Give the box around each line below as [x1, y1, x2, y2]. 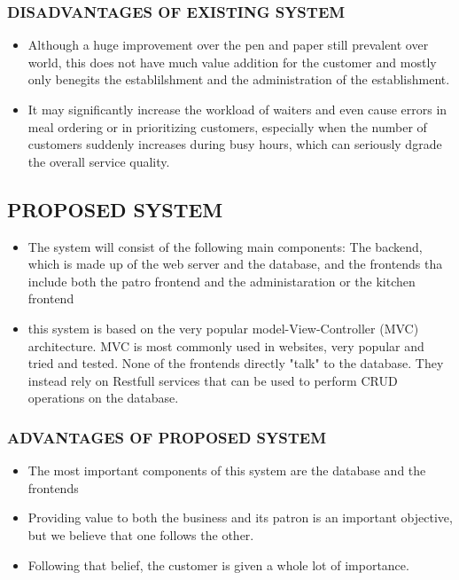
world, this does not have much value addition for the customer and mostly [27, 52, 437, 71]
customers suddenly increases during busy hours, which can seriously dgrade [27, 135, 442, 153]
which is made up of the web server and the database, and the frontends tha [27, 255, 443, 273]
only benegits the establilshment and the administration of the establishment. [27, 70, 450, 89]
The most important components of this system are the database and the [27, 461, 426, 480]
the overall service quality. [27, 152, 170, 170]
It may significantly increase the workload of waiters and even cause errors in [27, 100, 447, 118]
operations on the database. [27, 388, 179, 407]
